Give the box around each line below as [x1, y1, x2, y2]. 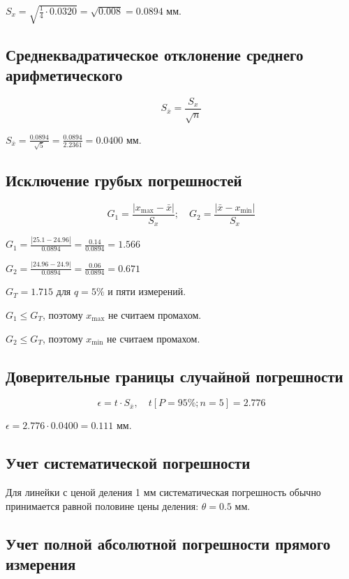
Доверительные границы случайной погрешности [6, 365, 343, 386]
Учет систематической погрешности [6, 452, 251, 474]
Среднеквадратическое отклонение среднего [6, 43, 304, 65]
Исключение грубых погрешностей [6, 169, 242, 190]
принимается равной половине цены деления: [6, 498, 199, 513]
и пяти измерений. [107, 284, 186, 299]
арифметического [6, 64, 123, 86]
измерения [6, 553, 76, 575]
